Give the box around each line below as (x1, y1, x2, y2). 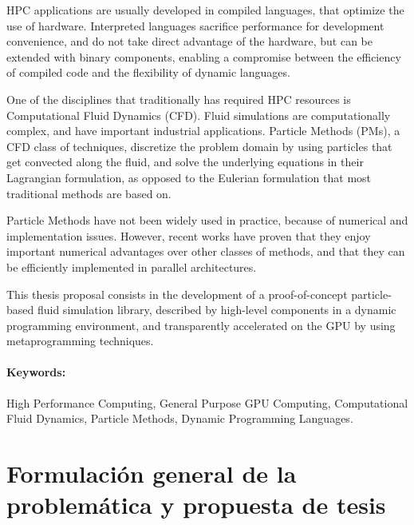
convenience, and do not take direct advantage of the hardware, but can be (6, 33, 373, 50)
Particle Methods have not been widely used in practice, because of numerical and (6, 212, 408, 229)
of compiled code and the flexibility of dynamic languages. (6, 64, 290, 81)
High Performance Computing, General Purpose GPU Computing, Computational (6, 394, 408, 411)
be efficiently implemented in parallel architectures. (6, 258, 257, 275)
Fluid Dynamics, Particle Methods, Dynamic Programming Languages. (6, 410, 353, 427)
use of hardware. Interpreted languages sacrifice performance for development (6, 17, 384, 34)
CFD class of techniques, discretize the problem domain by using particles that (6, 137, 392, 154)
